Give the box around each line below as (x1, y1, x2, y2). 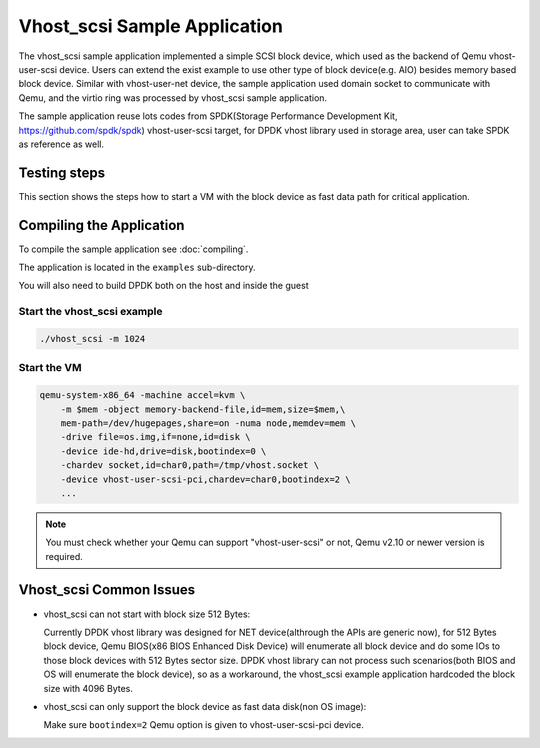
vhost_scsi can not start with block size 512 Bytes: (43, 608, 251, 620)
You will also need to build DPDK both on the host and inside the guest (18, 280, 309, 292)
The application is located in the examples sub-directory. (18, 261, 256, 274)
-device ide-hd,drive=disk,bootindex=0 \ (60, 445, 267, 457)
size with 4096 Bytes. (43, 682, 134, 694)
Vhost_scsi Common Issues (18, 581, 196, 599)
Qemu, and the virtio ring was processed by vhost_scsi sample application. (18, 91, 328, 104)
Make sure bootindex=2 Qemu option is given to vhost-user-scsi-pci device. (43, 719, 364, 731)
